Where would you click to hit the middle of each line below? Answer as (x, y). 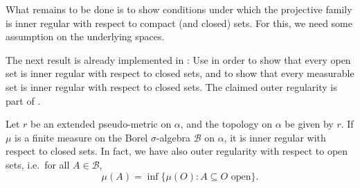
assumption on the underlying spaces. (85, 36)
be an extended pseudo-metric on (101, 124)
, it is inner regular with (275, 137)
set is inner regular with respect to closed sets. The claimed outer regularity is (171, 86)
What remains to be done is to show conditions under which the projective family (179, 9)
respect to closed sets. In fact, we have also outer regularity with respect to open (177, 151)
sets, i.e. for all (38, 164)
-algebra (173, 137)
